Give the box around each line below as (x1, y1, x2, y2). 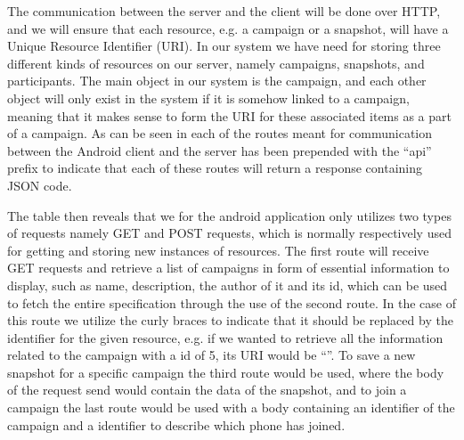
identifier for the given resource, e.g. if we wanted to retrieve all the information (7, 328, 444, 346)
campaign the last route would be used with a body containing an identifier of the (7, 398, 455, 417)
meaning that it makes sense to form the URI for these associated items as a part (7, 106, 452, 125)
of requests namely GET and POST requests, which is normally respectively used (7, 224, 452, 242)
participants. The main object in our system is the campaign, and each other (7, 71, 427, 90)
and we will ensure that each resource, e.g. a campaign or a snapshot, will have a (7, 19, 449, 37)
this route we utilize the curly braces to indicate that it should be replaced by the (7, 311, 453, 330)
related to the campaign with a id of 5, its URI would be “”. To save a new (7, 346, 416, 364)
